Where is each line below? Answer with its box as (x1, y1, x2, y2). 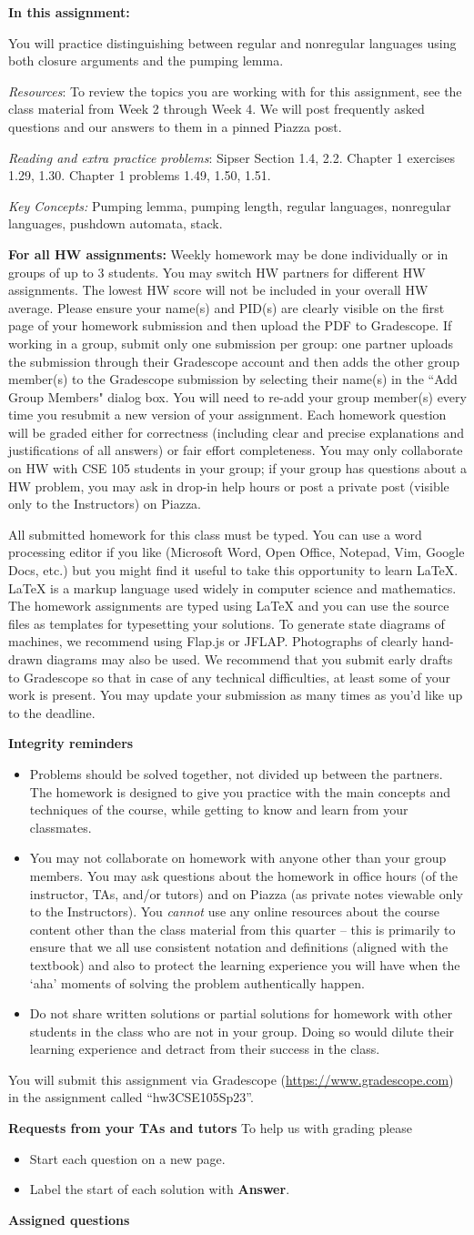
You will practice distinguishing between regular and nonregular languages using (8, 33, 457, 52)
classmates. (29, 817, 92, 836)
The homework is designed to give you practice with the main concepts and (29, 782, 451, 801)
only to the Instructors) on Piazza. (8, 494, 201, 513)
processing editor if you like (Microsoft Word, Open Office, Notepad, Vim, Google (8, 542, 465, 562)
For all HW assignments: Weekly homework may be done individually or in (8, 244, 449, 263)
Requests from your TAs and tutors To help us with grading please (8, 1119, 413, 1138)
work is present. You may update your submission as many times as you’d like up (8, 685, 463, 704)
